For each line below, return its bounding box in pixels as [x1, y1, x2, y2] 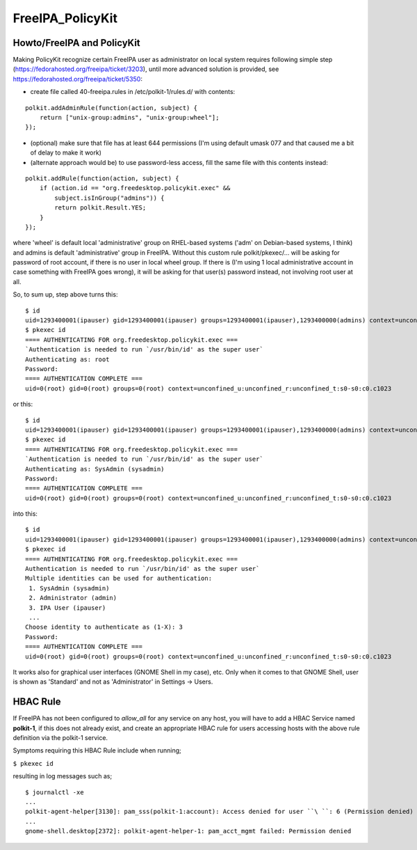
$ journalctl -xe [25, 788, 84, 796]
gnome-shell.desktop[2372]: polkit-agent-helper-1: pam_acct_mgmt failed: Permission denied [25, 827, 352, 835]
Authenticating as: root [25, 355, 110, 363]
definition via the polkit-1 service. [13, 734, 108, 742]
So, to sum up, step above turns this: [13, 290, 118, 299]
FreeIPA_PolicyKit [13, 10, 118, 26]
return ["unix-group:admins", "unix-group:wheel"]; [39, 113, 220, 122]
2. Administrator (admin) [28, 594, 117, 602]
